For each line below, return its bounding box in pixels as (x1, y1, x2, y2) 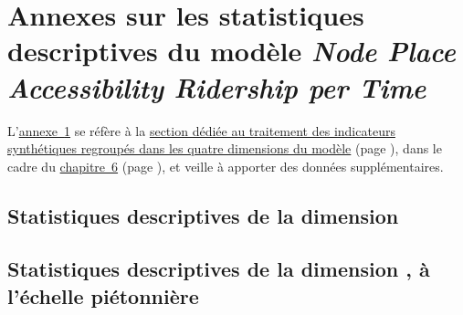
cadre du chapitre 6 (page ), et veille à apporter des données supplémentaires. (7, 156, 444, 175)
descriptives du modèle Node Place (7, 32, 456, 70)
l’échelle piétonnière (7, 281, 199, 310)
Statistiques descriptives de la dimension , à (7, 255, 430, 283)
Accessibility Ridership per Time (7, 68, 426, 106)
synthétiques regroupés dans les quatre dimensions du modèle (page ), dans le (7, 139, 442, 158)
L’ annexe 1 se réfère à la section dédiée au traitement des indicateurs (7, 121, 395, 140)
